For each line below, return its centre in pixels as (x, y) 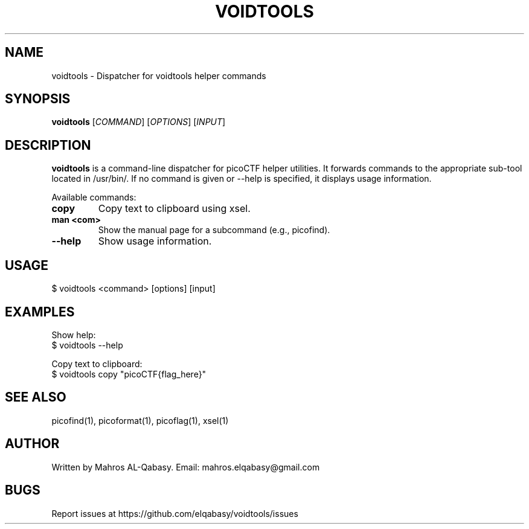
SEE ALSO (36, 397)
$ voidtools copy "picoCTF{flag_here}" (129, 374)
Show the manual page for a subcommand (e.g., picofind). (214, 230)
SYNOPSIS (38, 99)
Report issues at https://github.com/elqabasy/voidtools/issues (175, 513)
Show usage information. (155, 241)
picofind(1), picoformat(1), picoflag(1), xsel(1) (140, 420)
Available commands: (94, 197)
